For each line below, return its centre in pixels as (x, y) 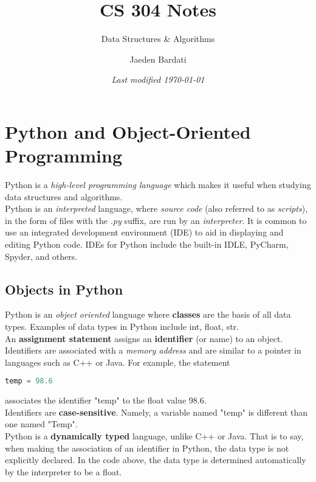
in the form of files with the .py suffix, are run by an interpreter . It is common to (156, 220)
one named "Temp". (41, 424)
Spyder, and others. (41, 256)
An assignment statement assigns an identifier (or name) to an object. (144, 338)
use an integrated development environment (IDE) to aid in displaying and (144, 232)
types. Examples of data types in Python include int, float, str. (122, 326)
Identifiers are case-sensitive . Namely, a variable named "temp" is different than (156, 412)
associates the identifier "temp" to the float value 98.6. (106, 400)
